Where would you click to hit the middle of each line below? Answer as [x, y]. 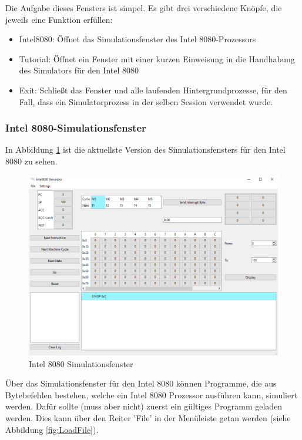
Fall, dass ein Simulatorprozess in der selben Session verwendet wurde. [146, 101]
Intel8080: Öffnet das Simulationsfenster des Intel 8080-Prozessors [137, 39]
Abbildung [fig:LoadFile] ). [52, 429]
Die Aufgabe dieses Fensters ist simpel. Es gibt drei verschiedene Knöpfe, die [144, 8]
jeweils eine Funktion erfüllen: [59, 19]
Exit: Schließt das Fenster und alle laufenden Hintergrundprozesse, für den [153, 90]
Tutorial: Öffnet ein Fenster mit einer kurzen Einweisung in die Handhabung [157, 58]
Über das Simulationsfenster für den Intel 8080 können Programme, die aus [141, 383]
